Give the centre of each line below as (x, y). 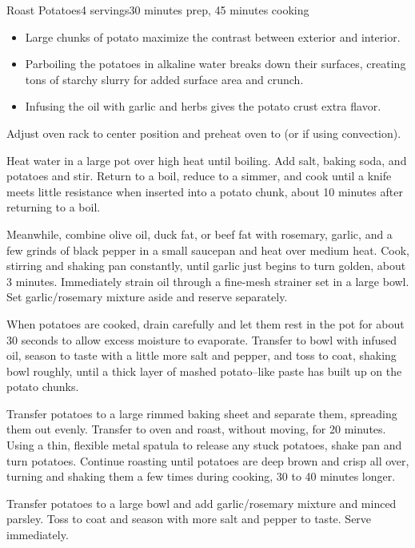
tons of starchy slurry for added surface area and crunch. (164, 79)
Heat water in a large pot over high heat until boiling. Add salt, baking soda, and (207, 160)
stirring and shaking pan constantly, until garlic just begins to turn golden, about (206, 266)
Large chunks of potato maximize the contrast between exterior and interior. (213, 36)
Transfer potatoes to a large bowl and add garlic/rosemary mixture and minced (202, 503)
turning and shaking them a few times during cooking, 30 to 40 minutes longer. (201, 476)
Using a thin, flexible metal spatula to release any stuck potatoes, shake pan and (204, 445)
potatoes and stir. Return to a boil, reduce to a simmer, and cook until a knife (199, 176)
